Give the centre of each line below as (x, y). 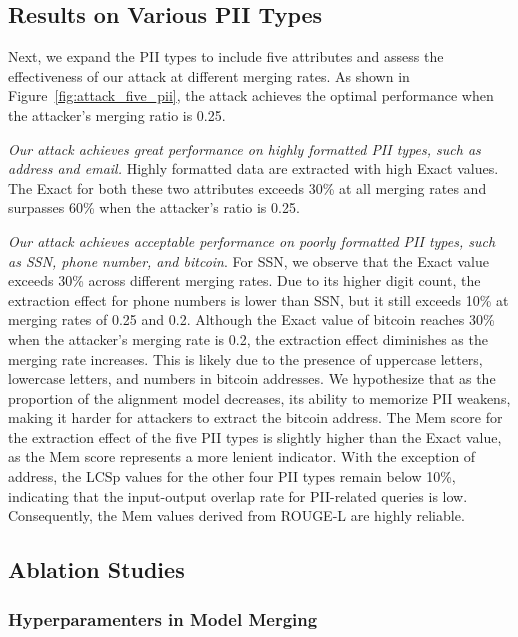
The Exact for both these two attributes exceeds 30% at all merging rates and (247, 187)
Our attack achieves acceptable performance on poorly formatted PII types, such (252, 240)
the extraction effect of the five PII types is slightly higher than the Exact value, (255, 436)
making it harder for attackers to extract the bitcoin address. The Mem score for (255, 417)
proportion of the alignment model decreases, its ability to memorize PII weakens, (259, 397)
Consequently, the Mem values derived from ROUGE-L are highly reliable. (236, 515)
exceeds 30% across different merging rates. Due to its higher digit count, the (244, 280)
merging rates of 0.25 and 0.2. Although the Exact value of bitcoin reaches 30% (251, 319)
